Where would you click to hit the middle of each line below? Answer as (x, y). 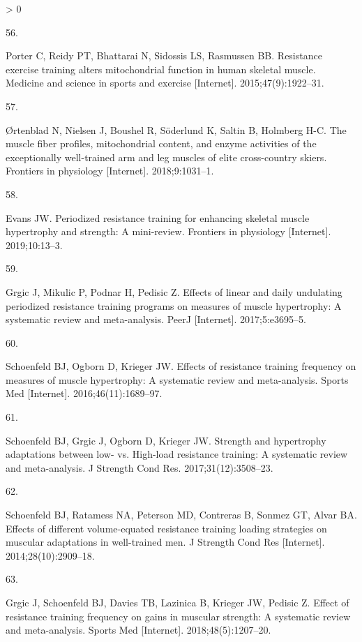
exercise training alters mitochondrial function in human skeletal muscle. (161, 69)
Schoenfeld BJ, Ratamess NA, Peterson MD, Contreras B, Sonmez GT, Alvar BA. (181, 515)
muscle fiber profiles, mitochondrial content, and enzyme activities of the (161, 143)
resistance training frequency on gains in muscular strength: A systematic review (178, 616)
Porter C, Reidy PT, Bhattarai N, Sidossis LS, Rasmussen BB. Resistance (164, 55)
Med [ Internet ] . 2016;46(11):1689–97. (84, 393)
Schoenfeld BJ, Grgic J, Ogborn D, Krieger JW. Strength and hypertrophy (166, 440)
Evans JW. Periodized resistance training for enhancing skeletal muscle (158, 217)
